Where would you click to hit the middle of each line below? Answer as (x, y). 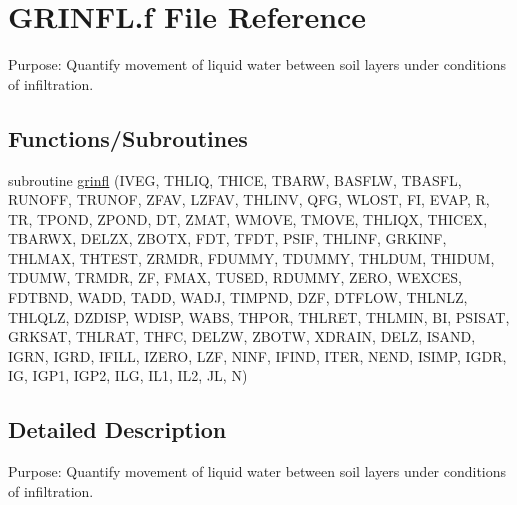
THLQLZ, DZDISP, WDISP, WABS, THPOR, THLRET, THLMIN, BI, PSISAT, (259, 316)
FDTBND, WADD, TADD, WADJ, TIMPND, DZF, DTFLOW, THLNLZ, (238, 297)
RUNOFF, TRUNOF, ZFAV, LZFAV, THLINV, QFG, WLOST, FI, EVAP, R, (249, 199)
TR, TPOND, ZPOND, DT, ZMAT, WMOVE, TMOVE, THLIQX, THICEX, (248, 218)
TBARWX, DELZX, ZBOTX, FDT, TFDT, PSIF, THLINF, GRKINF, (227, 238)
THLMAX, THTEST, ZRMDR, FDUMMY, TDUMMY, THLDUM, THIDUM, (251, 257)
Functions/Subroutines (128, 137)
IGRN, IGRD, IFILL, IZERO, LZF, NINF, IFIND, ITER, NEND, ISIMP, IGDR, (257, 355)
